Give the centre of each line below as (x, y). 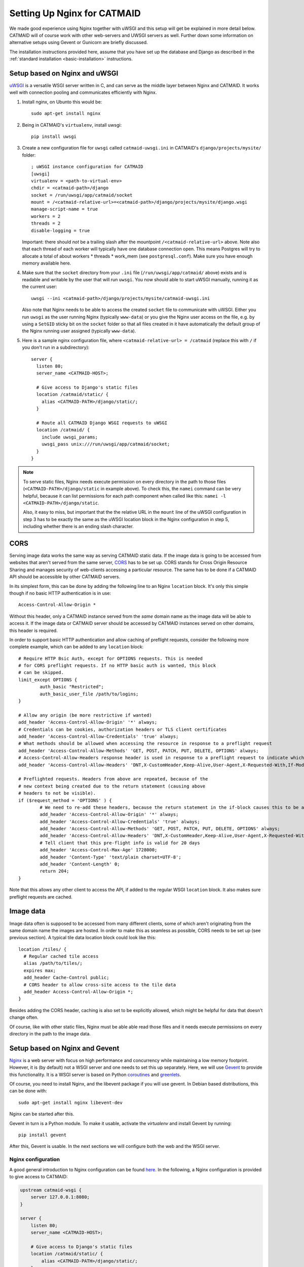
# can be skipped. (41, 673)
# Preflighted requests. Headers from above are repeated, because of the (113, 779)
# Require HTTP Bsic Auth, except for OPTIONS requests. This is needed (110, 658)
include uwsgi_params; (70, 437)
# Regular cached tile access (61, 956)
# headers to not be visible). (57, 793)
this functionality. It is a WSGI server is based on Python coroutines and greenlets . (95, 1074)
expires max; (40, 970)
